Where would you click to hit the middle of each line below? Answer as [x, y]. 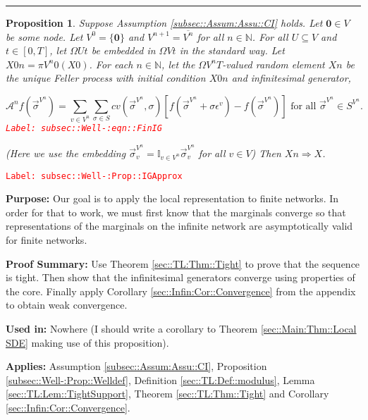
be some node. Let [44, 36]
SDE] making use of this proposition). [87, 342]
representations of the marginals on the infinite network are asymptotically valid [179, 226]
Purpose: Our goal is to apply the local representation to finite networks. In [172, 198]
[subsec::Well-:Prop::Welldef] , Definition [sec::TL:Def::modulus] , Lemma [160, 379]
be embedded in [123, 50]
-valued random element [274, 64]
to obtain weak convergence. [67, 305]
